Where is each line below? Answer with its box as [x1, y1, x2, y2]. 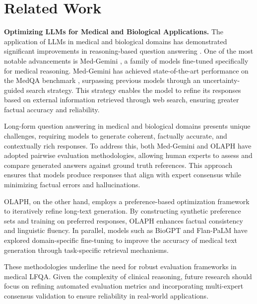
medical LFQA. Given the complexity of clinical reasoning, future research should [4, 271, 252, 281]
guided [4, 84, 24, 95]
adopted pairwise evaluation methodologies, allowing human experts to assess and [4, 150, 253, 160]
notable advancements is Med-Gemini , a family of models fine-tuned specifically [4, 55, 249, 66]
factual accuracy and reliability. [4, 104, 100, 114]
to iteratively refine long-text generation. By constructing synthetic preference [4, 206, 241, 216]
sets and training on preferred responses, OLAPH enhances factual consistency [4, 215, 243, 226]
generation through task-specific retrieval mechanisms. [4, 244, 169, 255]
